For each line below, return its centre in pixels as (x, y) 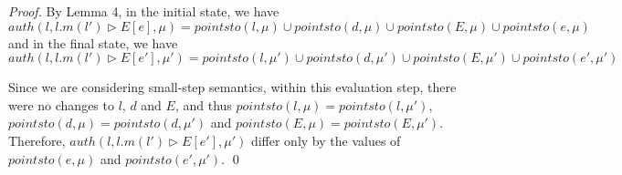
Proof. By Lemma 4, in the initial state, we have (144, 11)
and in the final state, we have (93, 42)
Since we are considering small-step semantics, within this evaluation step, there (232, 87)
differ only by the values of (326, 140)
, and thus (203, 104)
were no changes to (61, 104)
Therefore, (37, 140)
